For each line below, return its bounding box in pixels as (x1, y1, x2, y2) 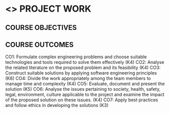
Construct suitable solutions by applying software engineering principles (5, 70, 157, 76)
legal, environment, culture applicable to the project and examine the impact (5, 92, 165, 98)
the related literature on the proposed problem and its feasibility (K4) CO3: (5, 64, 161, 71)
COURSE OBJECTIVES (5, 23, 77, 32)
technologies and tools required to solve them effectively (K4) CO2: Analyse (5, 59, 164, 65)
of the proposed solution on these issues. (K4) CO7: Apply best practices (5, 97, 158, 103)
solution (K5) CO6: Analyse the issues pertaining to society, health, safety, (5, 86, 161, 92)
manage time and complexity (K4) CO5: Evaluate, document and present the (5, 81, 165, 87)
